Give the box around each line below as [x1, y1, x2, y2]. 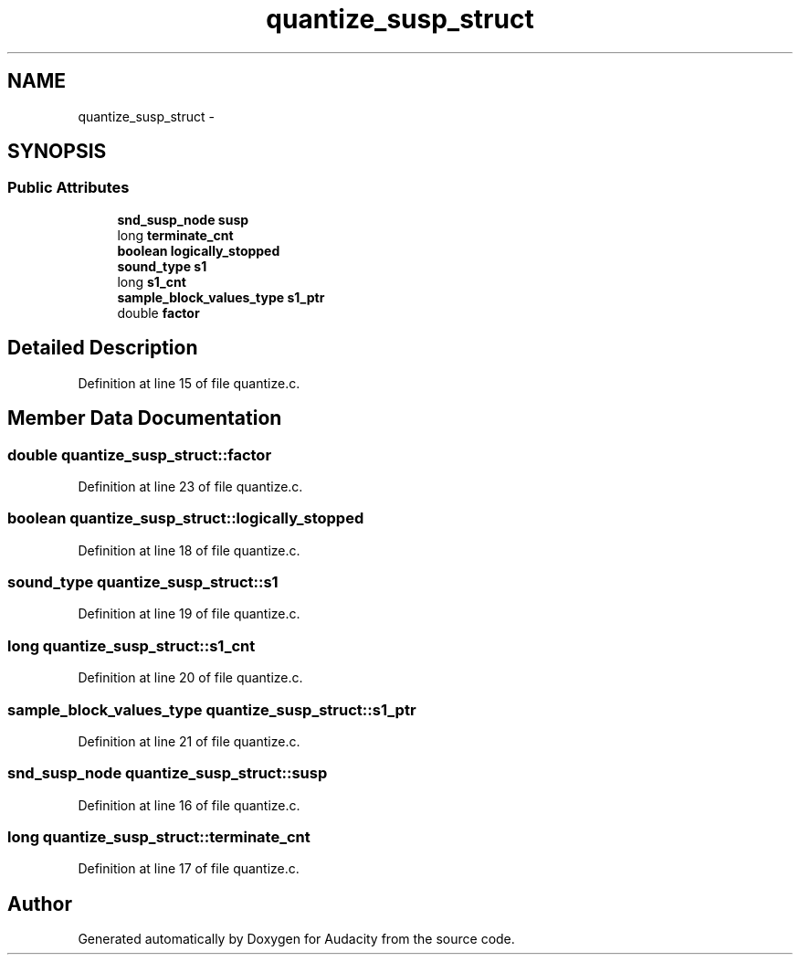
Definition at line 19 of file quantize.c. [78, 606, 300, 622]
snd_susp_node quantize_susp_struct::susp [7, 764, 328, 783]
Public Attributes [7, 178, 130, 197]
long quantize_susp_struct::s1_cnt [7, 636, 256, 655]
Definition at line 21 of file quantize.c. [78, 733, 300, 749]
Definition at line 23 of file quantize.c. [78, 478, 303, 494]
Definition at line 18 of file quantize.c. [78, 542, 300, 558]
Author [7, 892, 72, 915]
